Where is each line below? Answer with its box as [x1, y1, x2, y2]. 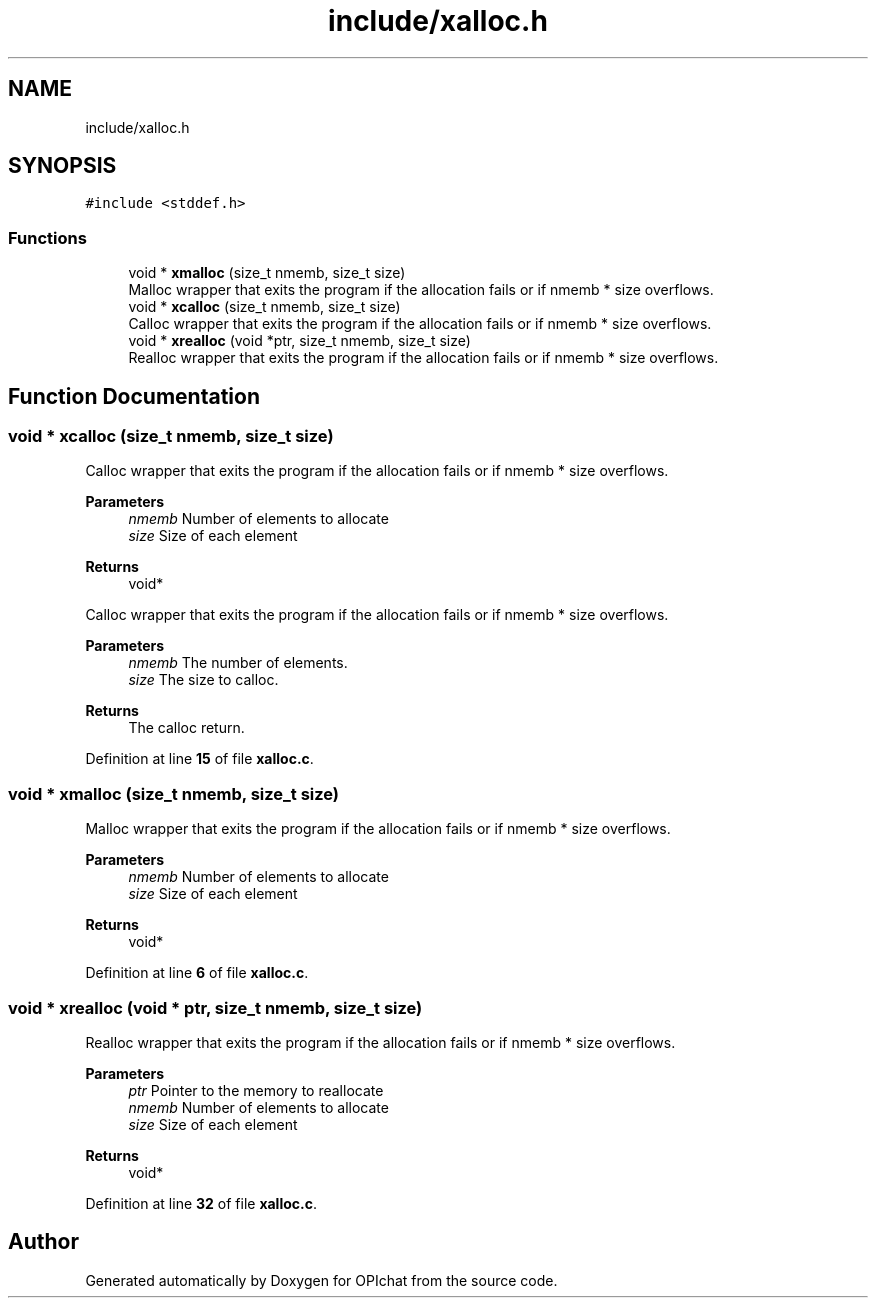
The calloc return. [128, 719, 245, 737]
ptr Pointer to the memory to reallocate [128, 1081, 384, 1099]
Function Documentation [8, 383, 260, 409]
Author [8, 1229, 79, 1255]
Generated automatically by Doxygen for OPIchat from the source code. [85, 1271, 558, 1289]
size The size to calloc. [128, 671, 279, 689]
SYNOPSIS [8, 153, 117, 179]
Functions [8, 227, 87, 248]
